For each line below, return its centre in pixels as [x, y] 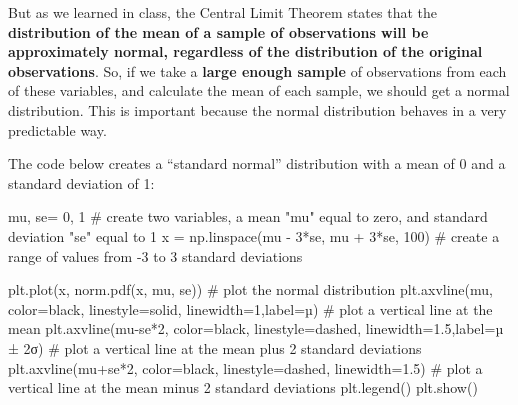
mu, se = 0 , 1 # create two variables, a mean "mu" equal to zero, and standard [248, 216]
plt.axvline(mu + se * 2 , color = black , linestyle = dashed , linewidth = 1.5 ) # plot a [245, 367]
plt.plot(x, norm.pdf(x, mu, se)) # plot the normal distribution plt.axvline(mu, [250, 289]
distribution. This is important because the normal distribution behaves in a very [257, 109]
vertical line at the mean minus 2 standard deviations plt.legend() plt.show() [243, 387]
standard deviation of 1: [81, 182]
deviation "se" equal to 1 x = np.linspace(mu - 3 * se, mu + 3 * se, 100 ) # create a [254, 235]
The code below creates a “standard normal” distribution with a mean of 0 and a [257, 163]
